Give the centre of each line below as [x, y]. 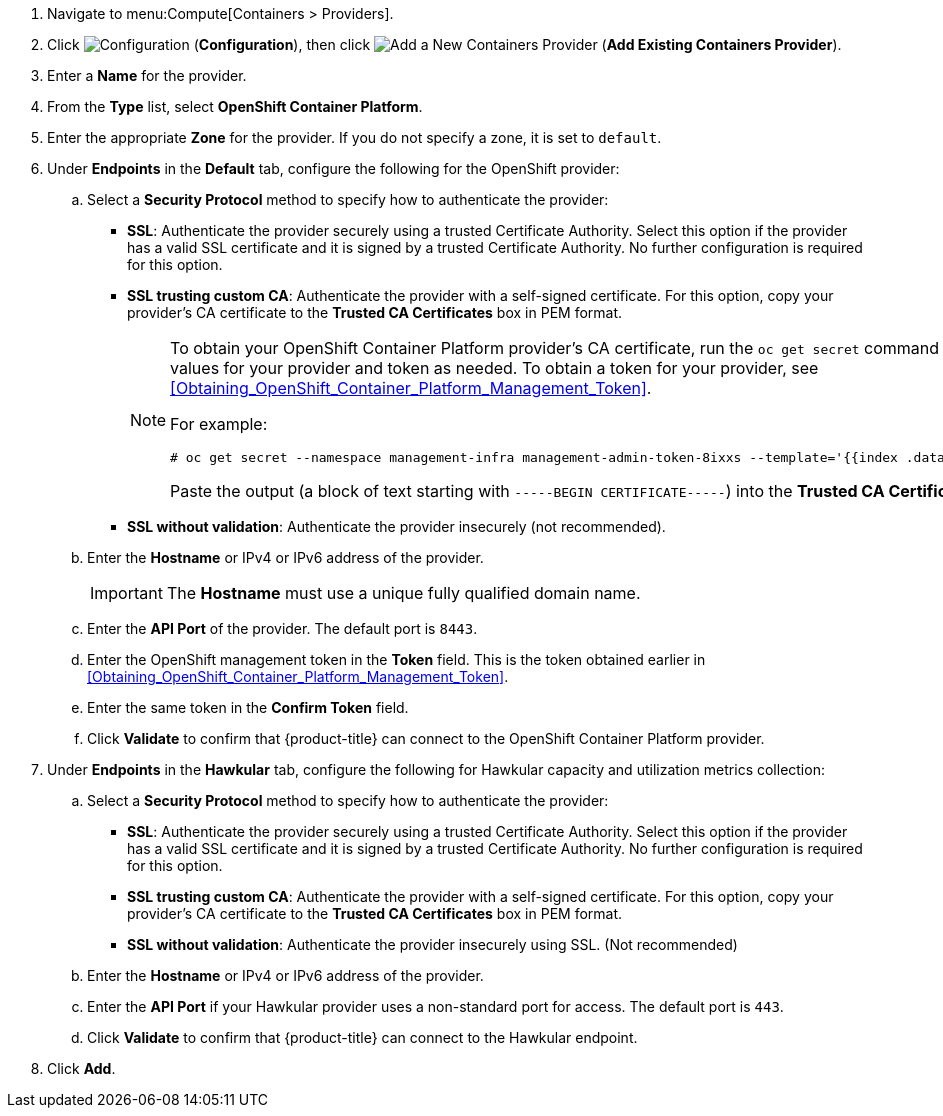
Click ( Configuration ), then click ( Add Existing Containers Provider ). [444, 44]
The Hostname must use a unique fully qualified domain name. [403, 593]
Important [126, 593]
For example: [219, 424]
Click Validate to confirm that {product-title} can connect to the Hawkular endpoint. [362, 1037]
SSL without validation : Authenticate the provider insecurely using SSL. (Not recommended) [432, 944]
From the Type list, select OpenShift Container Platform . [235, 106]
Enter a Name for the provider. [147, 75]
